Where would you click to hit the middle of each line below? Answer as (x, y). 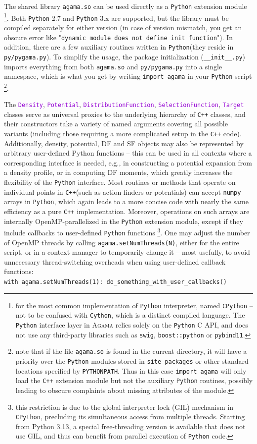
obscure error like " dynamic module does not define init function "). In (118, 37)
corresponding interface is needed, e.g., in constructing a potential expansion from (128, 162)
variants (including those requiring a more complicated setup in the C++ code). (123, 133)
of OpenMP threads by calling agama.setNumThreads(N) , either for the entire (122, 242)
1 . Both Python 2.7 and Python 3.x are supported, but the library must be (116, 17)
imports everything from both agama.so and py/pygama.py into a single (113, 66)
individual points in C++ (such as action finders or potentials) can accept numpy (123, 192)
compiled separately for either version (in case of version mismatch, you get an (123, 27)
